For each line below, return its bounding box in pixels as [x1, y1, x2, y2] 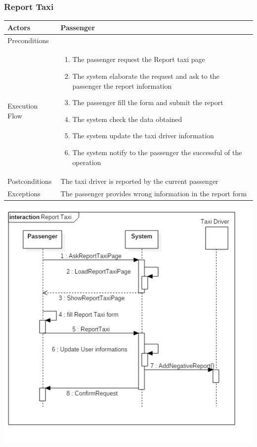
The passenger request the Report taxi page [72, 54, 205, 64]
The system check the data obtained [72, 113, 182, 124]
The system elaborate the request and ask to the [72, 71, 219, 81]
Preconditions [7, 35, 49, 45]
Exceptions [7, 188, 41, 199]
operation [72, 157, 101, 167]
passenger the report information [72, 80, 172, 91]
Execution [7, 101, 38, 111]
